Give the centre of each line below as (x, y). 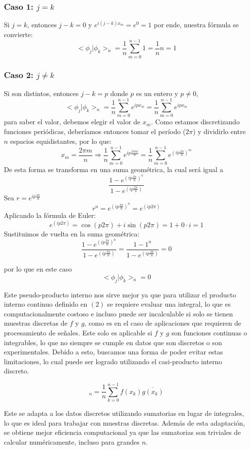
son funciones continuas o (209, 333)
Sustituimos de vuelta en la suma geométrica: (72, 234)
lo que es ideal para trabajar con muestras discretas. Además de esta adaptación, (125, 422)
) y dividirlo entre (219, 131)
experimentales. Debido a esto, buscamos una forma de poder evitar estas (114, 352)
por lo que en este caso (38, 269)
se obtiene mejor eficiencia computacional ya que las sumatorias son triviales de (123, 432)
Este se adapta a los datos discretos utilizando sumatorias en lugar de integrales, (124, 413)
